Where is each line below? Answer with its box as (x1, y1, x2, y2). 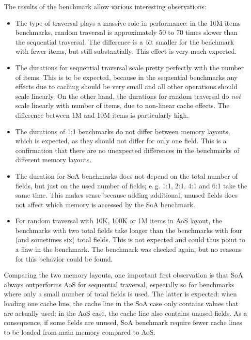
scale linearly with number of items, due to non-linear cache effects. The (15, 100, 230, 110)
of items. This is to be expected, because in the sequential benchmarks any (15, 72, 238, 82)
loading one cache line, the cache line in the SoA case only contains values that (4, 298, 238, 309)
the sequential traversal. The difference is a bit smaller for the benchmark (15, 36, 234, 46)
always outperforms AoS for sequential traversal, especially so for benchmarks (4, 279, 235, 289)
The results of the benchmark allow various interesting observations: (4, 1, 206, 11)
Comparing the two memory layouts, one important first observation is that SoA (4, 270, 243, 280)
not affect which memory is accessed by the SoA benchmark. (15, 199, 195, 209)
